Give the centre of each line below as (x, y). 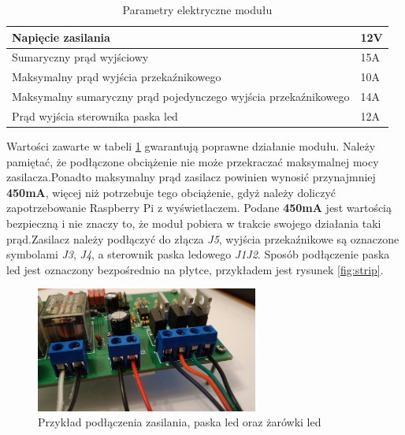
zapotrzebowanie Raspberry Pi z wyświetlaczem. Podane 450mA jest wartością (199, 208)
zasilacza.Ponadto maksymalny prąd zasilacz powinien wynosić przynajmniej (191, 177)
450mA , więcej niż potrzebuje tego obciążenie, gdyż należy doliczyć (171, 192)
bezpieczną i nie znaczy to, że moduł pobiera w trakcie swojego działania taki (194, 223)
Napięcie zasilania (61, 37)
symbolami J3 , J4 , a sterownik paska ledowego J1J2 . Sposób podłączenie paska (198, 254)
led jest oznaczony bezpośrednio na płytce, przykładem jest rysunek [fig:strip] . (195, 269)
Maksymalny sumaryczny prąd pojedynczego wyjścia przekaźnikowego (181, 97)
